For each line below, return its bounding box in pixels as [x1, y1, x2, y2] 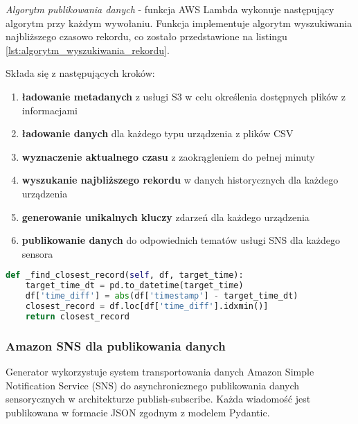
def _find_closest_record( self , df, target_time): [6, 270, 244, 281]
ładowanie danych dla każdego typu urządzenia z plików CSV [21, 126, 294, 141]
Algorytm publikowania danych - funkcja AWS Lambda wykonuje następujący [6, 2, 334, 16]
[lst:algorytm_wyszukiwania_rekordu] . [6, 42, 170, 57]
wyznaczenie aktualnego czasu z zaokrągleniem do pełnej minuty [21, 149, 315, 164]
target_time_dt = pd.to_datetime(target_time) [25, 281, 244, 291]
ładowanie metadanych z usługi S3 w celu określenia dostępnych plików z [21, 89, 346, 103]
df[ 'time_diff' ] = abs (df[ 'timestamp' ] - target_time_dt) [25, 291, 298, 301]
